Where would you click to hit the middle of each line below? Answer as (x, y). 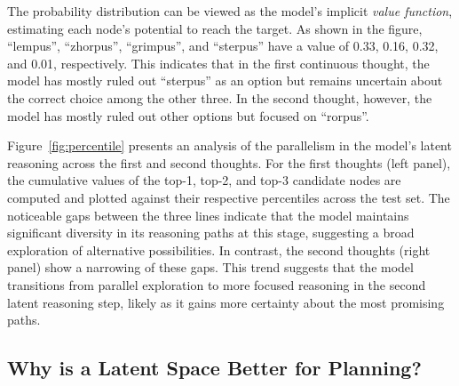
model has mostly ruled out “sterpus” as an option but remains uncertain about (225, 80)
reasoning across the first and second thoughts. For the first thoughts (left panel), (229, 162)
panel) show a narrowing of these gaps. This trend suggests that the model (210, 267)
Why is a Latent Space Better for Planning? (214, 368)
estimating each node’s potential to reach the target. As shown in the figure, (215, 28)
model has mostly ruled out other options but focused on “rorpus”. (188, 115)
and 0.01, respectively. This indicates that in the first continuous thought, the (218, 63)
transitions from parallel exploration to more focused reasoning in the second (217, 284)
